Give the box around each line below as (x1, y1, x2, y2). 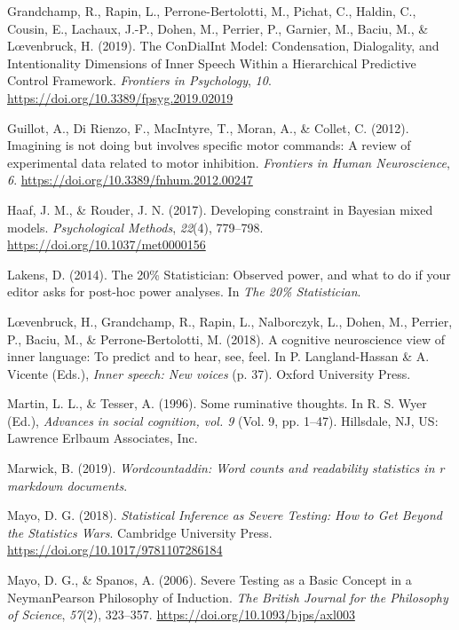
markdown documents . (7, 476, 128, 494)
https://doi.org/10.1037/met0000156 (7, 235, 206, 254)
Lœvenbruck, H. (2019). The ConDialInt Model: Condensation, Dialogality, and (7, 36, 439, 55)
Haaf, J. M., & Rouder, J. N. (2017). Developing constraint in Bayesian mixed (7, 200, 433, 218)
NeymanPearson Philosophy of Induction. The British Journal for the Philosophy (7, 587, 448, 606)
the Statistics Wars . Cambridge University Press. (7, 523, 273, 541)
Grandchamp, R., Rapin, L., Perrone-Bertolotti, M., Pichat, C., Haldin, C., (7, 2, 416, 20)
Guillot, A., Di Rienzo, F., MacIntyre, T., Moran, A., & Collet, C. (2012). (7, 118, 409, 137)
